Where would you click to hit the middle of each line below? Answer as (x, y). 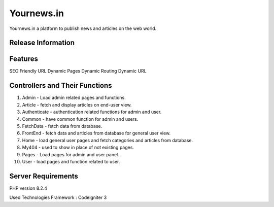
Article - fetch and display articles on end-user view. (77, 105)
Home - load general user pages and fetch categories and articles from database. (108, 140)
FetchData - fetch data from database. (62, 126)
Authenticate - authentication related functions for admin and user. (92, 112)
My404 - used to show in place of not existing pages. (78, 148)
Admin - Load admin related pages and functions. (74, 98)
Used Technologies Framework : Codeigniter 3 (58, 197)
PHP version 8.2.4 (28, 188)
